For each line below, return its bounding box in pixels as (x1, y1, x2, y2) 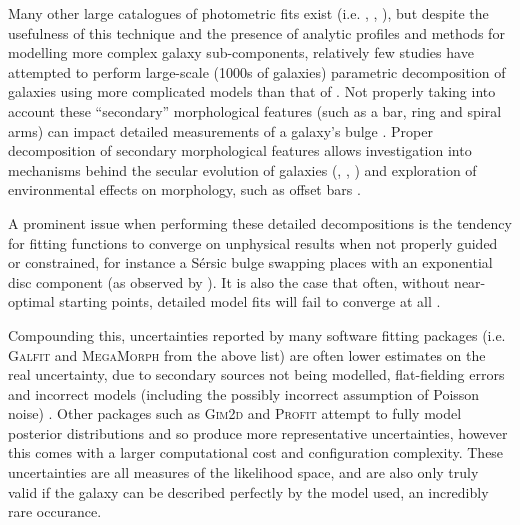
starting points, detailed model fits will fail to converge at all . (59, 291, 441, 312)
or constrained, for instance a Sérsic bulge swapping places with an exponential (8, 252, 493, 273)
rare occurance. (8, 501, 102, 522)
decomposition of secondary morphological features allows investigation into (8, 140, 472, 161)
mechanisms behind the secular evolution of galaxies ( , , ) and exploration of (8, 159, 477, 180)
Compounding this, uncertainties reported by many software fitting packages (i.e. (8, 324, 506, 345)
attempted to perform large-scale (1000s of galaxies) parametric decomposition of (8, 61, 506, 82)
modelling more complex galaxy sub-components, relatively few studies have (8, 42, 474, 63)
